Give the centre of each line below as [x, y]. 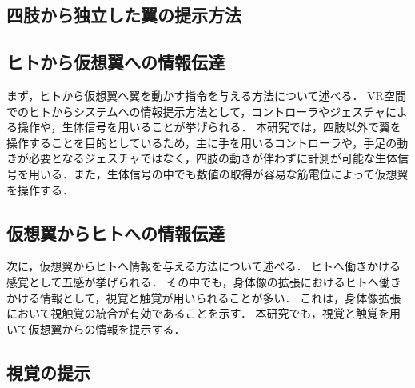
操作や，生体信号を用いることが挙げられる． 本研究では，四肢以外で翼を [209, 127]
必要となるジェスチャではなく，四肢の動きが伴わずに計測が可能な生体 [213, 158]
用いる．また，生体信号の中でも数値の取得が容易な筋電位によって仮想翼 [218, 173]
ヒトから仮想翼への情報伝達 [116, 62]
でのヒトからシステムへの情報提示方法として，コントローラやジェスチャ [196, 111]
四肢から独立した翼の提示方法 [124, 15]
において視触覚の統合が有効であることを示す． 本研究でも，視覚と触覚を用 [204, 313]
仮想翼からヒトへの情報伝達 [116, 232]
